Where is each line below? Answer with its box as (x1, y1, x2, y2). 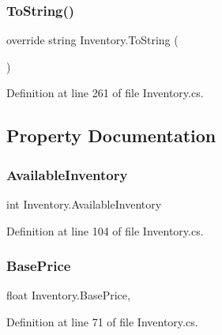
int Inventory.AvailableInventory (6, 196, 162, 212)
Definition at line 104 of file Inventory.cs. (6, 222, 204, 239)
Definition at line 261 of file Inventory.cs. (6, 85, 204, 101)
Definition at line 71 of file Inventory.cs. (6, 314, 198, 329)
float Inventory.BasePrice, (6, 287, 130, 303)
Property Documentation (6, 123, 216, 148)
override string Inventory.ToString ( (6, 32, 179, 48)
